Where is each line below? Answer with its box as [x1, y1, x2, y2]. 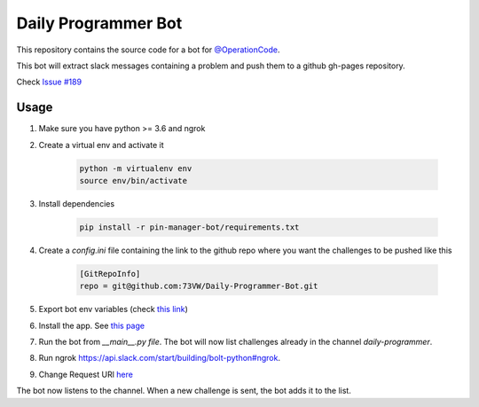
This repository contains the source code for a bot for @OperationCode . [16, 44, 280, 55]
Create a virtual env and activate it [38, 139, 164, 150]
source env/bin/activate [79, 176, 188, 185]
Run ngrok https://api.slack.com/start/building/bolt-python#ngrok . [38, 353, 281, 364]
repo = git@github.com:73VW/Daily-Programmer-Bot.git [79, 281, 318, 292]
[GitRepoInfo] [79, 269, 141, 278]
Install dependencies [38, 198, 115, 208]
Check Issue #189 [16, 76, 82, 88]
